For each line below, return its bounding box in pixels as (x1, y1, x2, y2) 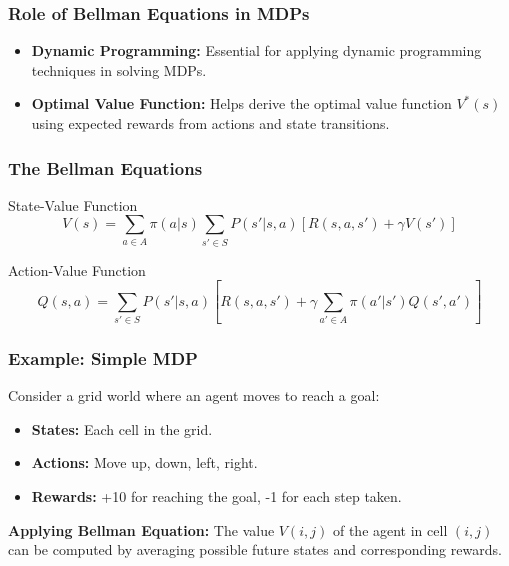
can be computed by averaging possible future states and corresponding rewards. (8, 539, 502, 560)
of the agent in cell (332, 519, 448, 540)
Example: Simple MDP (8, 345, 198, 370)
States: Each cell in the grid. (31, 418, 213, 439)
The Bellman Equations (8, 155, 203, 180)
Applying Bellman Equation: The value (8, 519, 275, 540)
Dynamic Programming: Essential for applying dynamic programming (31, 40, 482, 61)
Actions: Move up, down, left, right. (31, 452, 258, 473)
